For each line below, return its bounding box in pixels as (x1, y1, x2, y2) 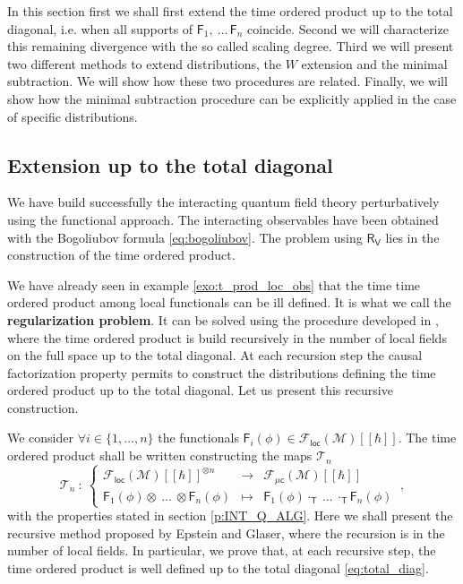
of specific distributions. (7, 107, 138, 125)
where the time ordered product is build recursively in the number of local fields (7, 328, 447, 347)
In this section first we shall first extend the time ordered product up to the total (7, 2, 453, 20)
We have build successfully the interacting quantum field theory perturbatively (7, 193, 440, 211)
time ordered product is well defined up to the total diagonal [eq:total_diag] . (7, 558, 429, 577)
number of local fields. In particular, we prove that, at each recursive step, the (7, 541, 436, 560)
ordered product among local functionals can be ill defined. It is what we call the (7, 293, 451, 312)
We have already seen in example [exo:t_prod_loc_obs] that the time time (7, 275, 421, 294)
